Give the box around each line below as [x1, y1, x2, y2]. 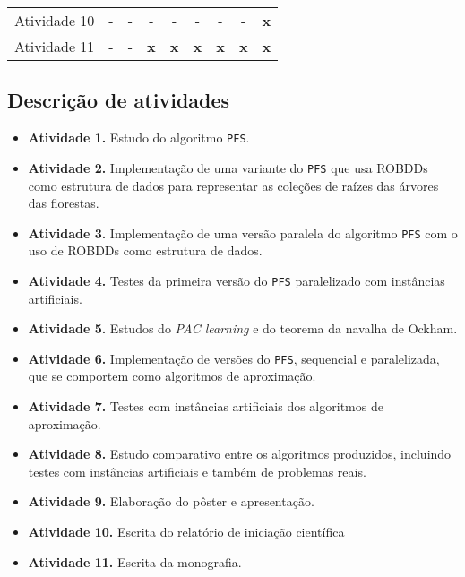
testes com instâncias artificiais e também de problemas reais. [28, 461, 366, 480]
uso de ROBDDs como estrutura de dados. [28, 241, 263, 260]
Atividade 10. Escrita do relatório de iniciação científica [28, 522, 345, 541]
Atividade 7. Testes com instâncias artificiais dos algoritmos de [28, 397, 383, 416]
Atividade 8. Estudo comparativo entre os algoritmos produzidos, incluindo [28, 444, 452, 463]
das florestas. [28, 194, 99, 212]
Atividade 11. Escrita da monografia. [28, 552, 242, 571]
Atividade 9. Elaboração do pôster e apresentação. [28, 492, 314, 511]
